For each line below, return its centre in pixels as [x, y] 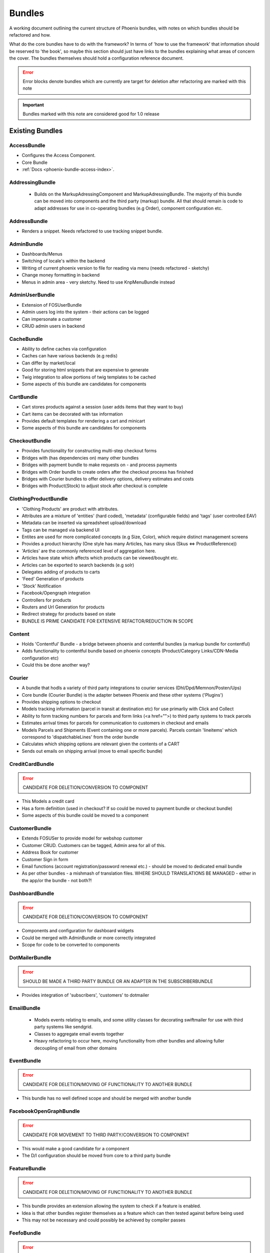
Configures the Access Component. [59, 155]
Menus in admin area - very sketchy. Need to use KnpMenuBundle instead [98, 282]
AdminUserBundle [32, 295]
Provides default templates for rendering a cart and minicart [83, 421]
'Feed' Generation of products [53, 579]
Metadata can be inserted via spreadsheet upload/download [84, 523]
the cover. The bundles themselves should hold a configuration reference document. [96, 58]
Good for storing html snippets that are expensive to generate [85, 370]
